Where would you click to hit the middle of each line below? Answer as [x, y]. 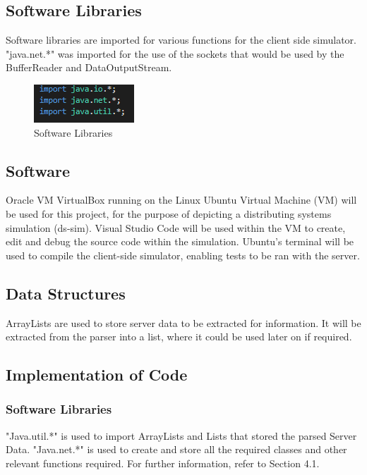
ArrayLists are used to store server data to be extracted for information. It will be [183, 322]
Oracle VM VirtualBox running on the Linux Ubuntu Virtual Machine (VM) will [181, 200]
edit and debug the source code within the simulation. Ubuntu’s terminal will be [180, 241]
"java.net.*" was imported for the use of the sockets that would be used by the [175, 53]
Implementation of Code [97, 375]
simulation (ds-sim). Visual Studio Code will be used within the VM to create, [176, 227]
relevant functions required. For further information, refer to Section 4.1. [163, 463]
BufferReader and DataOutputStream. [89, 67]
